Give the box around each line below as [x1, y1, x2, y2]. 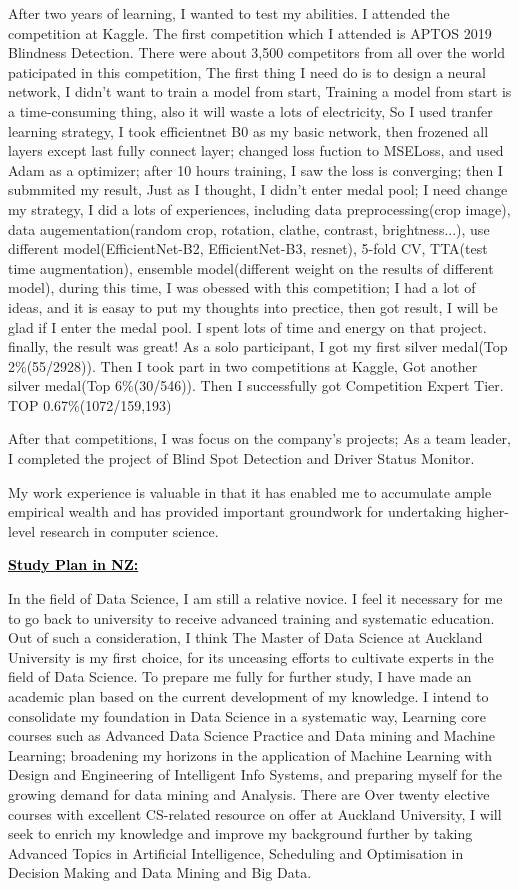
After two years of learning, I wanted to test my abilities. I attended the [8, 3, 450, 23]
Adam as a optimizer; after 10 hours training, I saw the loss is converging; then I [8, 159, 503, 180]
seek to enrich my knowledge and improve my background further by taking [8, 823, 473, 844]
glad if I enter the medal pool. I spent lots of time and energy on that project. [8, 316, 487, 337]
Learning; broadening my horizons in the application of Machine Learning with [8, 744, 493, 765]
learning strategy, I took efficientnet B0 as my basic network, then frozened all [8, 120, 489, 141]
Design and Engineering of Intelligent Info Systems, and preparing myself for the [8, 764, 503, 785]
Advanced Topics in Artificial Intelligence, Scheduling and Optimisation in [8, 842, 464, 863]
